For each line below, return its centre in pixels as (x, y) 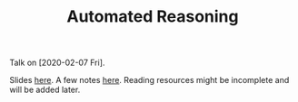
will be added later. (45, 90)
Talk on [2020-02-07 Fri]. (57, 63)
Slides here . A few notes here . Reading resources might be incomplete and (149, 80)
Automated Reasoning (153, 17)
